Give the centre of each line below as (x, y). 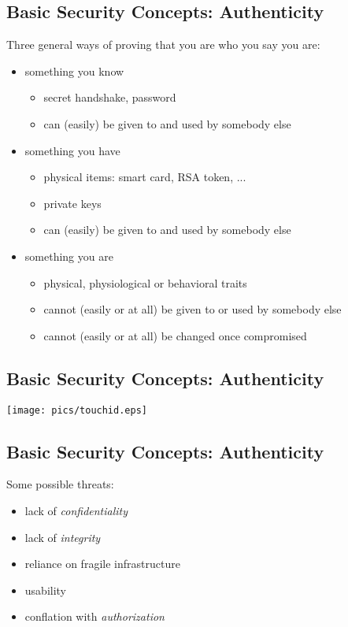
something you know (74, 70)
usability (46, 590)
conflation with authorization (94, 616)
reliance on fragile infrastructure (102, 564)
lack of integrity (63, 537)
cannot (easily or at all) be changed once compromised (175, 335)
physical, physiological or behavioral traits (145, 282)
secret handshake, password (110, 97)
